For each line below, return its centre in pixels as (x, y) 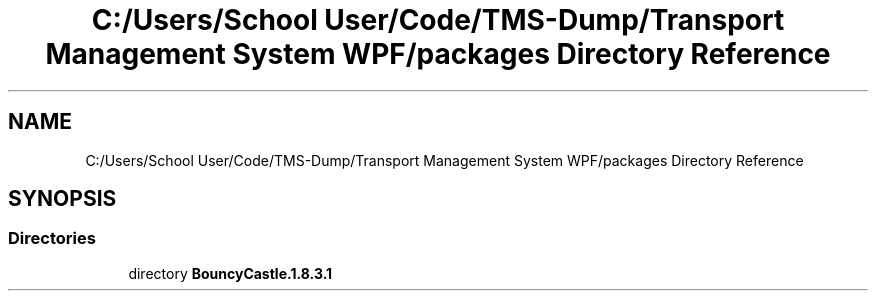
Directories (52, 238)
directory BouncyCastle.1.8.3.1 (230, 273)
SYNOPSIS (62, 199)
